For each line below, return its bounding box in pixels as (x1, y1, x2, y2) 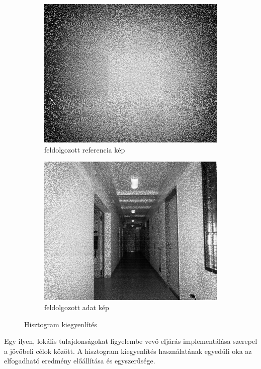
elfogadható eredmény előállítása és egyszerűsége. (4, 355, 155, 366)
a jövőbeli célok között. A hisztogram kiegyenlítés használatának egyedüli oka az (4, 345, 252, 356)
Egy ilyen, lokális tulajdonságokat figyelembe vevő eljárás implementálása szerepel (4, 336, 257, 346)
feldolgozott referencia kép (44, 144, 125, 155)
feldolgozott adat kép (44, 302, 109, 313)
